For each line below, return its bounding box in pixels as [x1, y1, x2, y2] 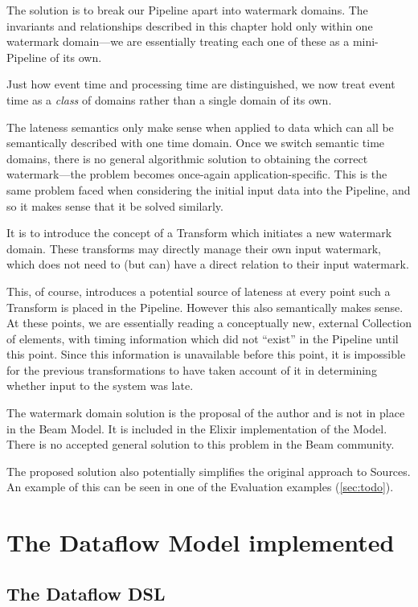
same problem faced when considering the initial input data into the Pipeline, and [6, 181, 411, 198]
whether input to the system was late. [6, 377, 194, 394]
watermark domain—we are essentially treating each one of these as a [6, 33, 350, 50]
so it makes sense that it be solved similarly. [6, 197, 223, 214]
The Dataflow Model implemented [6, 526, 395, 559]
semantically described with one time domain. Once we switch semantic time [6, 134, 385, 151]
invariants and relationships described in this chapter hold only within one [6, 17, 373, 34]
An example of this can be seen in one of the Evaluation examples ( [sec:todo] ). [6, 478, 394, 495]
